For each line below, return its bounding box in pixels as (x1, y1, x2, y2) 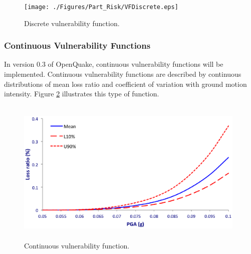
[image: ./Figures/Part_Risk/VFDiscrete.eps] (24, 4, 178, 11)
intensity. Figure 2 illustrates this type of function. (4, 88, 159, 99)
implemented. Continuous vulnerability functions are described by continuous (4, 69, 241, 79)
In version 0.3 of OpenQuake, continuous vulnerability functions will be (4, 59, 223, 69)
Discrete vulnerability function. (24, 18, 120, 28)
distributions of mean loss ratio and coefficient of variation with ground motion (4, 78, 247, 89)
